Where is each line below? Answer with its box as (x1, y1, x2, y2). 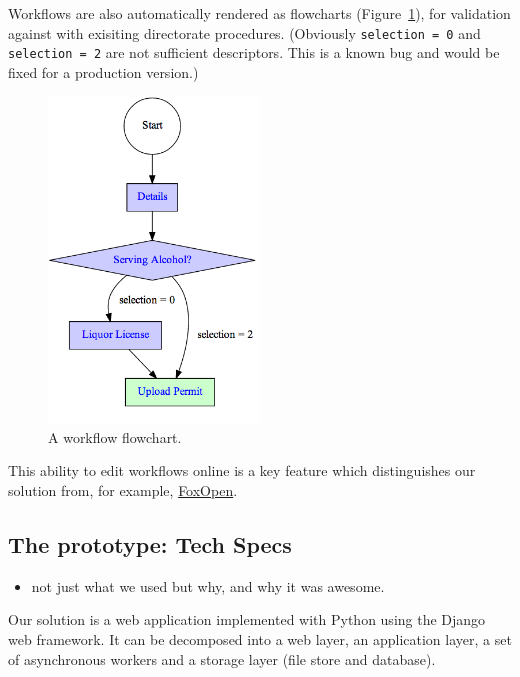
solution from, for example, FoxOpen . (8, 479, 238, 500)
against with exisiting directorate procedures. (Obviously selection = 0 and (8, 22, 481, 43)
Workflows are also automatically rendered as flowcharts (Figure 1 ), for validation (8, 3, 511, 23)
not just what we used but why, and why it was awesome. (31, 575, 385, 596)
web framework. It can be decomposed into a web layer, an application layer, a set (8, 628, 512, 649)
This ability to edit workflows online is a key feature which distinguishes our (8, 460, 476, 481)
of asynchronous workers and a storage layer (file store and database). (8, 648, 436, 669)
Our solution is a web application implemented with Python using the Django (8, 609, 486, 630)
